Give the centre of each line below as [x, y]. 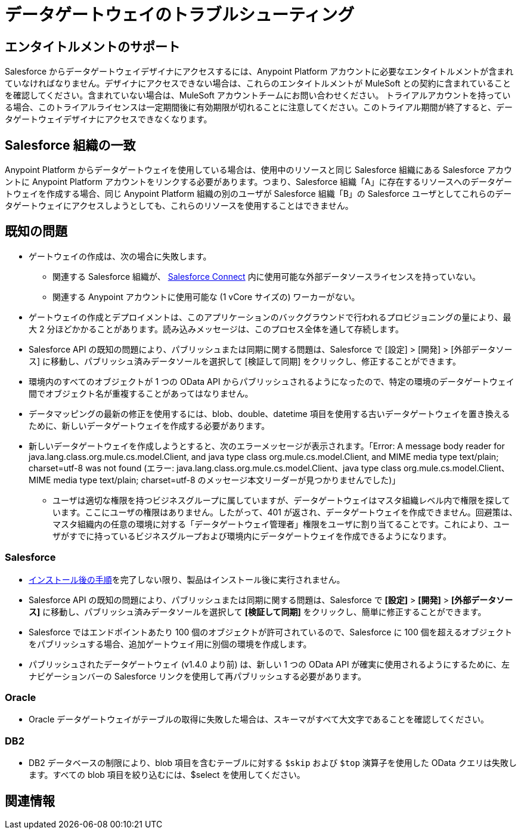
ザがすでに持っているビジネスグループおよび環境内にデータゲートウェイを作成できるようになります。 [252, 536]
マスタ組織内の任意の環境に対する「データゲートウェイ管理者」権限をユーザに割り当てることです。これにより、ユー [281, 524]
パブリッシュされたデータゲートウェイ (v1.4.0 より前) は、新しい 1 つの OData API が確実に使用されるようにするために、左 [269, 664]
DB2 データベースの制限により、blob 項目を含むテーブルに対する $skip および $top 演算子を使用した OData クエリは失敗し [273, 763]
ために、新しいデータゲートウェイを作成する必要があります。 [149, 425]
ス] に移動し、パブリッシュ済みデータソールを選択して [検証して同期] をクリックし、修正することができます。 [245, 361]
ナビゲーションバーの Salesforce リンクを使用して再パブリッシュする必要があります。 [197, 676]
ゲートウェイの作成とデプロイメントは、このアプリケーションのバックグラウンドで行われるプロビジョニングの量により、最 [270, 317]
